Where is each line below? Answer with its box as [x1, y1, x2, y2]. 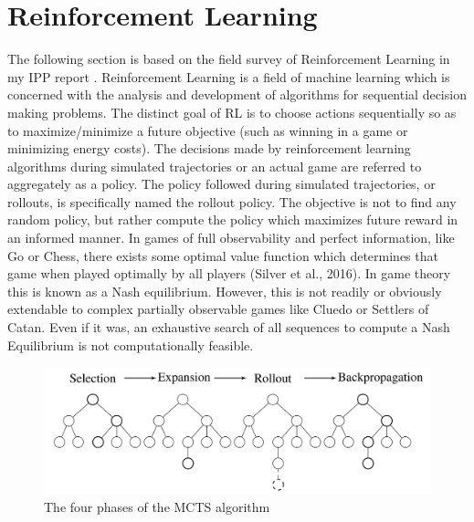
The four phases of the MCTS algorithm [44, 496, 270, 516]
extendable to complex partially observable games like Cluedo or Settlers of [7, 299, 429, 318]
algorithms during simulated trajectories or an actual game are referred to [7, 156, 422, 175]
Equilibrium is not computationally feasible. [7, 335, 254, 354]
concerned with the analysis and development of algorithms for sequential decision [7, 85, 467, 104]
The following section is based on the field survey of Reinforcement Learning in [7, 49, 450, 68]
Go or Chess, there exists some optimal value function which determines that [7, 245, 438, 265]
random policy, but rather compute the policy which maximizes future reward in [7, 210, 458, 229]
